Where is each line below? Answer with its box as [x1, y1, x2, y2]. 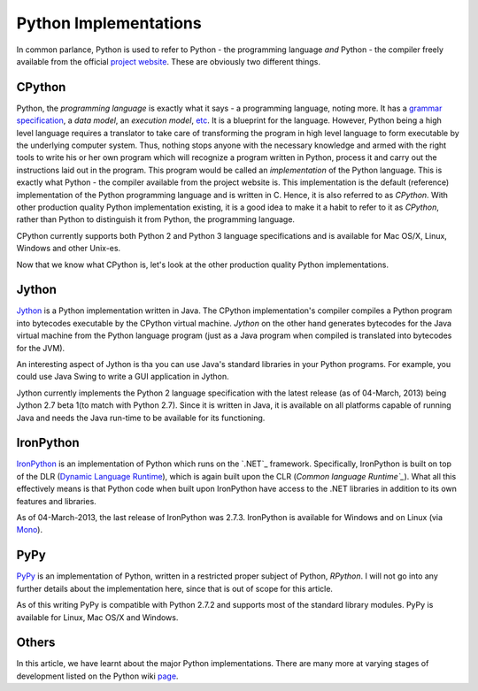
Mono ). [16, 525, 43, 535]
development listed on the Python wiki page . [16, 671, 179, 681]
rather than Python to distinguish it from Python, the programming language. [16, 214, 296, 225]
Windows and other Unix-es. [16, 243, 121, 254]
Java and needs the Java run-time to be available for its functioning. [16, 412, 266, 423]
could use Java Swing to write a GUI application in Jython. [16, 372, 229, 382]
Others [16, 635, 56, 650]
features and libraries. [16, 495, 96, 506]
